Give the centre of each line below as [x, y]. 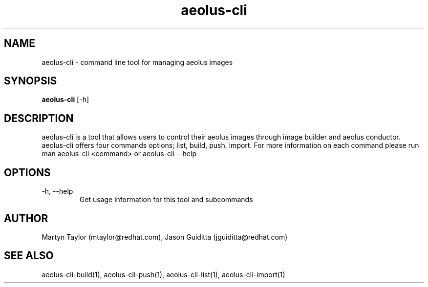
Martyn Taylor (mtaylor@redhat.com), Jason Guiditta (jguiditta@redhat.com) [165, 237]
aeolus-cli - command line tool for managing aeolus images [137, 62]
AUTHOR [26, 218]
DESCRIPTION [39, 118]
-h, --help [57, 191]
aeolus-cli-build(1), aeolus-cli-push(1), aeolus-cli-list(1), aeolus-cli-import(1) [163, 274]
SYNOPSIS [31, 81]
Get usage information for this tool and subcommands [166, 200]
